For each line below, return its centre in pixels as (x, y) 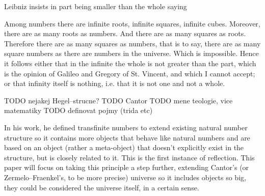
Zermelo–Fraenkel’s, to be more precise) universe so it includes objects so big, (125, 177)
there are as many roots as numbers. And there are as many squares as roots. (125, 33)
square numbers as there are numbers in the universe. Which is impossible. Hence (131, 53)
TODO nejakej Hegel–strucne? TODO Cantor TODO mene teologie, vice (118, 100)
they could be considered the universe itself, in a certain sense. (102, 187)
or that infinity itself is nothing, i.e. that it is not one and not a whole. (115, 83)
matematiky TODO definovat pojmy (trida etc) (78, 110)
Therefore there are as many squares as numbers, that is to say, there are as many (132, 43)
